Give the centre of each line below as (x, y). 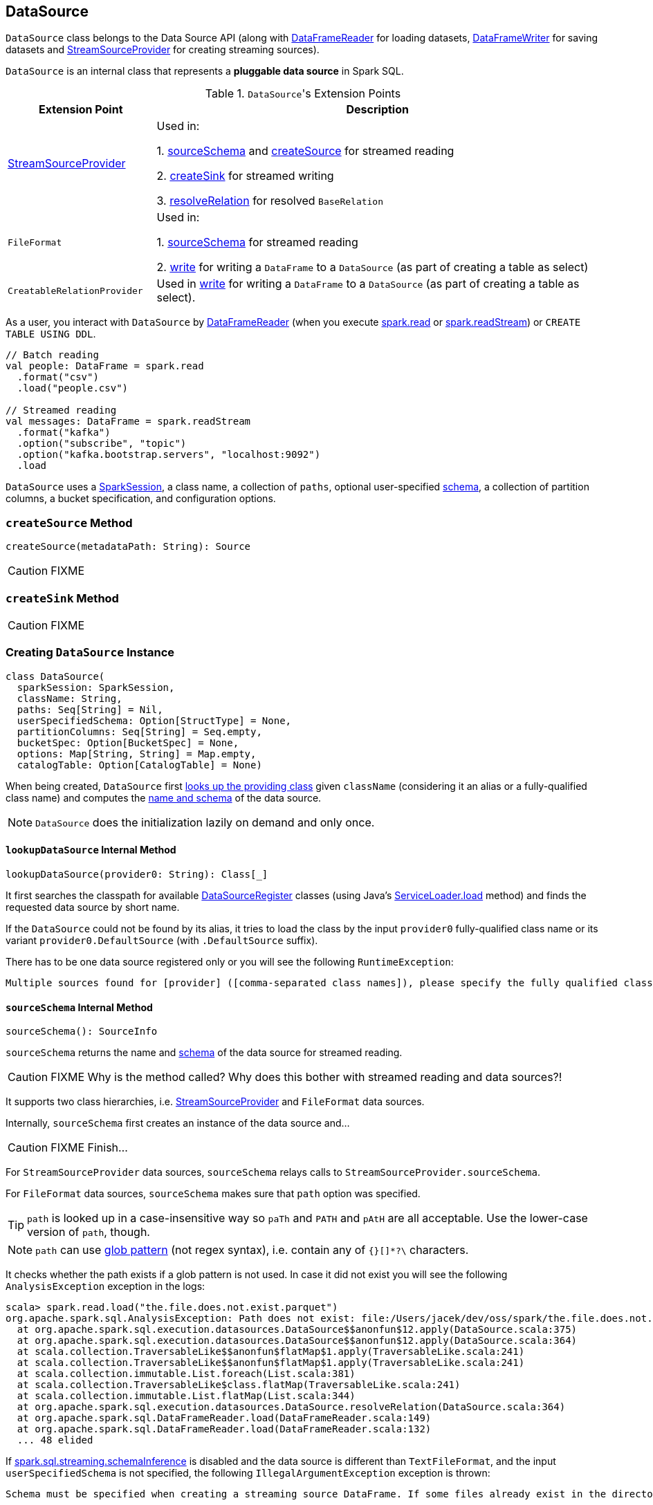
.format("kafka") (64, 433)
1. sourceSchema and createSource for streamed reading (305, 151)
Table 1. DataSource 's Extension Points (303, 94)
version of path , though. (89, 1232)
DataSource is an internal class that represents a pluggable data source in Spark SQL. (205, 71)
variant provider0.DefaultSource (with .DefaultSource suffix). (162, 940)
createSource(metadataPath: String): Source (128, 547)
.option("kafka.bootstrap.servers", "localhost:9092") (169, 455)
